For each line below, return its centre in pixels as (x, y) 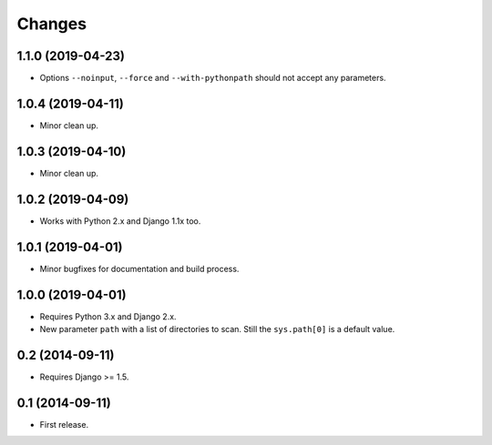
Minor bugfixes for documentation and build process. (139, 268)
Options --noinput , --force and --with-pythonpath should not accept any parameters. (213, 78)
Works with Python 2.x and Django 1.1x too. (120, 221)
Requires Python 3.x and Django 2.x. (108, 316)
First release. (64, 424)
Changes (51, 24)
